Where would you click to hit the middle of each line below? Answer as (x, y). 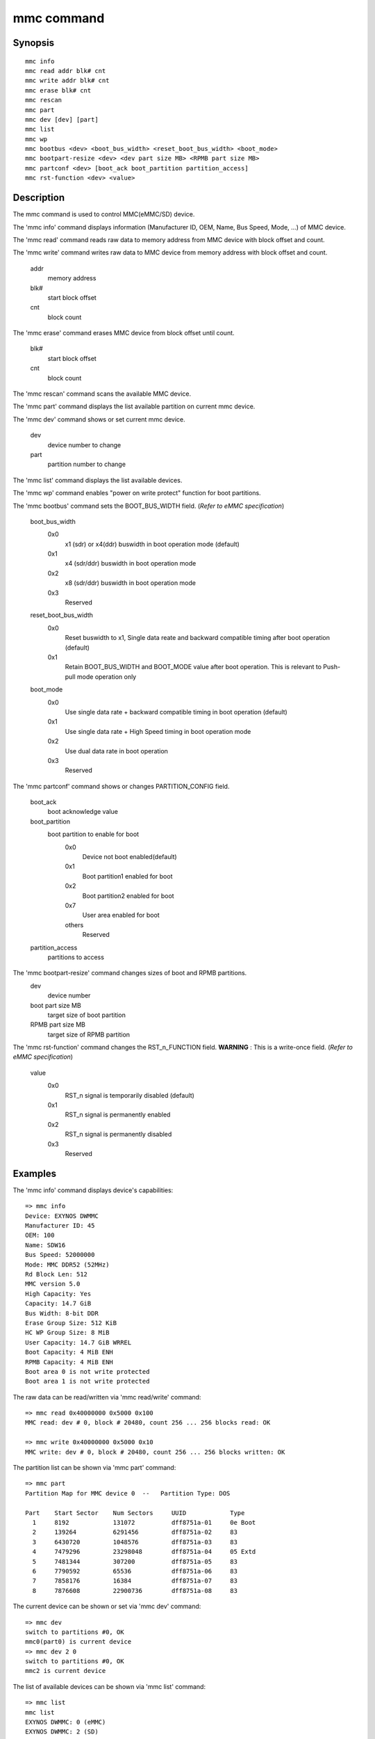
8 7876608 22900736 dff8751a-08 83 (135, 1590)
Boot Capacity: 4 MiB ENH (69, 1352)
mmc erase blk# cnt (58, 90)
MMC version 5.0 (53, 1284)
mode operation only (107, 676)
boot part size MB (56, 1005)
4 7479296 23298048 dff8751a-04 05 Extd (144, 1552)
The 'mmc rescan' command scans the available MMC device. (102, 394)
